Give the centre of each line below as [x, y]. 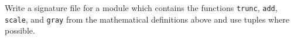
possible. [20, 30]
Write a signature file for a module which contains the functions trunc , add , [141, 8]
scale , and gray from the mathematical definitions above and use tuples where [147, 19]
